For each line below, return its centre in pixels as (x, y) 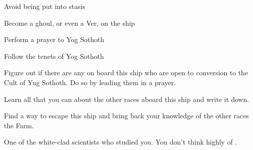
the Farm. (19, 125)
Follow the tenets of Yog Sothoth (54, 56)
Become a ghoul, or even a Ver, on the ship (70, 23)
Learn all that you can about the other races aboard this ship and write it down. (126, 99)
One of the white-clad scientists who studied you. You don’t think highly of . (121, 142)
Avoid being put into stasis (45, 6)
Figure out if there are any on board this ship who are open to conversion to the (126, 73)
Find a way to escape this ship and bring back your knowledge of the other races (126, 116)
